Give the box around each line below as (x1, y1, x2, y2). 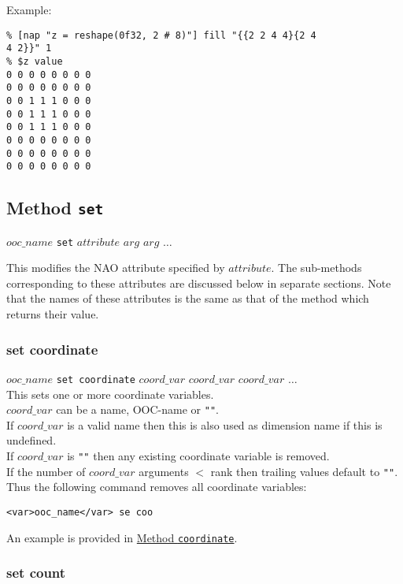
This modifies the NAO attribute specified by (6, 259, 225, 276)
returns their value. (6, 306, 99, 322)
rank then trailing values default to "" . (210, 463, 398, 479)
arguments (139, 463, 189, 479)
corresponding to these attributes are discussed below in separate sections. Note (6, 274, 391, 291)
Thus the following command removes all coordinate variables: (6, 478, 307, 495)
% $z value (6, 55, 63, 67)
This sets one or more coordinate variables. (6, 385, 214, 402)
